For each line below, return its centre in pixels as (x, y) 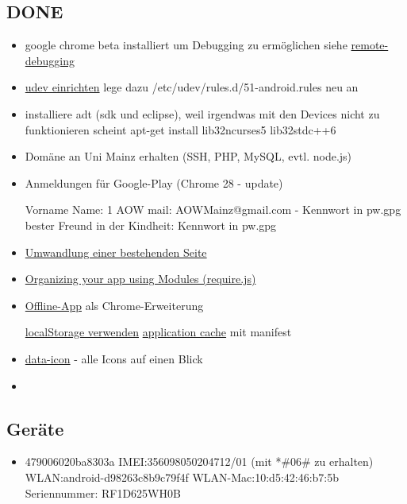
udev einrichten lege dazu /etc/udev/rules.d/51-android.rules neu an (192, 87)
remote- (370, 45)
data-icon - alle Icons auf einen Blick (114, 358)
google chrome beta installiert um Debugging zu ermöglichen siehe (186, 45)
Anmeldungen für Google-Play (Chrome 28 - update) (154, 182)
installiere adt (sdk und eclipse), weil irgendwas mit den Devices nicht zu (202, 113)
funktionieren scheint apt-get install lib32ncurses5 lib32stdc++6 (180, 129)
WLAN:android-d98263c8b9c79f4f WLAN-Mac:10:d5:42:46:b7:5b (182, 477)
